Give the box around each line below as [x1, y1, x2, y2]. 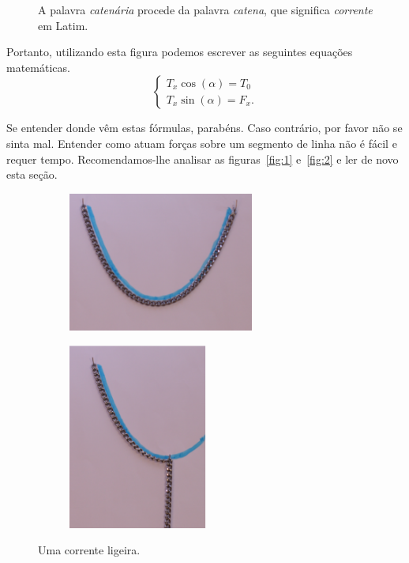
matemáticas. [6, 59, 70, 75]
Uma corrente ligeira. [38, 542, 141, 558]
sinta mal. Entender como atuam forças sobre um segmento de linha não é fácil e [6, 134, 397, 151]
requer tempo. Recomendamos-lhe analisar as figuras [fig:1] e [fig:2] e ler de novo [6, 150, 399, 167]
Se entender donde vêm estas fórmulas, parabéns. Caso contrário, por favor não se [6, 119, 403, 136]
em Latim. [38, 17, 88, 33]
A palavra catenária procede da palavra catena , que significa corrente [38, 2, 373, 17]
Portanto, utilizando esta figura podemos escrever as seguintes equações [6, 43, 353, 60]
